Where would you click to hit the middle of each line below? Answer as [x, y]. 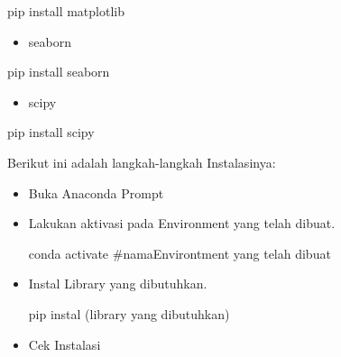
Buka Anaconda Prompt [96, 192]
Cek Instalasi [65, 344]
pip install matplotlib [66, 11]
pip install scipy [51, 132]
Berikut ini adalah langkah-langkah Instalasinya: [142, 162]
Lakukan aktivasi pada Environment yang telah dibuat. [182, 223]
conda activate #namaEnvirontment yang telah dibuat [180, 253]
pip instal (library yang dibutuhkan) [129, 313]
